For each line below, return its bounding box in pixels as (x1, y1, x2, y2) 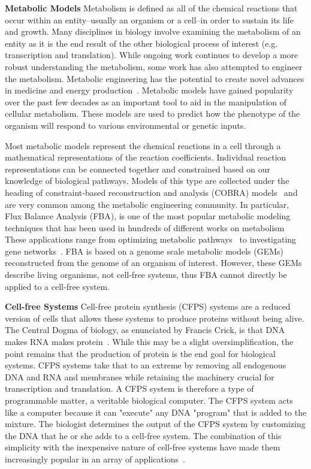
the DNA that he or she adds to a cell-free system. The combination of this (5, 429, 282, 441)
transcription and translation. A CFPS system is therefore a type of (5, 382, 254, 395)
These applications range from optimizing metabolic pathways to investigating (5, 233, 297, 246)
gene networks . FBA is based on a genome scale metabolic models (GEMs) (5, 244, 284, 257)
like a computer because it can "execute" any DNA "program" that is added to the (5, 406, 307, 418)
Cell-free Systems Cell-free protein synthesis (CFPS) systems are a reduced (5, 300, 291, 313)
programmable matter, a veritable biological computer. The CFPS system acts (5, 394, 293, 406)
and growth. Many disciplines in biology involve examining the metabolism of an (5, 25, 301, 38)
